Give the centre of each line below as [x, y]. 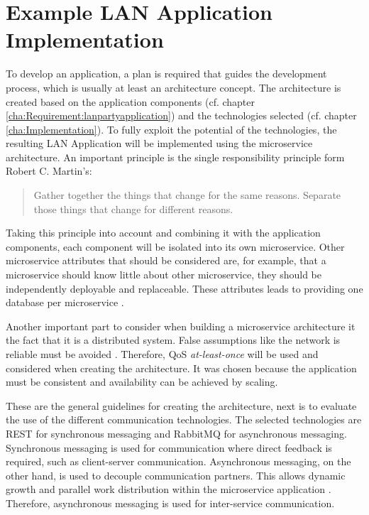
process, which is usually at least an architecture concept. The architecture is [174, 87]
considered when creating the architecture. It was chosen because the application [181, 368]
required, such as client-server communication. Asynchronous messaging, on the [178, 461]
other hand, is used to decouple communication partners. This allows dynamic [176, 475]
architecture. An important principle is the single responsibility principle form [175, 157]
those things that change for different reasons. [133, 208]
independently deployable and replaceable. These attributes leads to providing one [184, 288]
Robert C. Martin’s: [49, 171]
